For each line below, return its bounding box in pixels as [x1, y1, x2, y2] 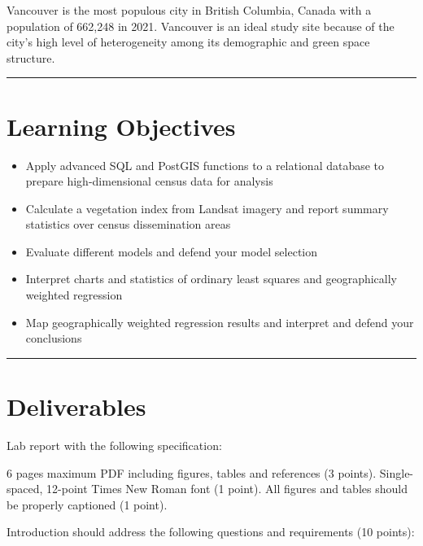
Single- [379, 464, 414, 481]
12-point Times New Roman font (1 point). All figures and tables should [46, 480, 408, 497]
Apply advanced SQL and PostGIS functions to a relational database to [25, 156, 385, 173]
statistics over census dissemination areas [25, 216, 231, 233]
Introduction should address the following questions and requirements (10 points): [7, 523, 415, 540]
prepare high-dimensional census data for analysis [25, 173, 273, 190]
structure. [7, 49, 55, 66]
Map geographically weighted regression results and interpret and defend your [25, 313, 414, 330]
